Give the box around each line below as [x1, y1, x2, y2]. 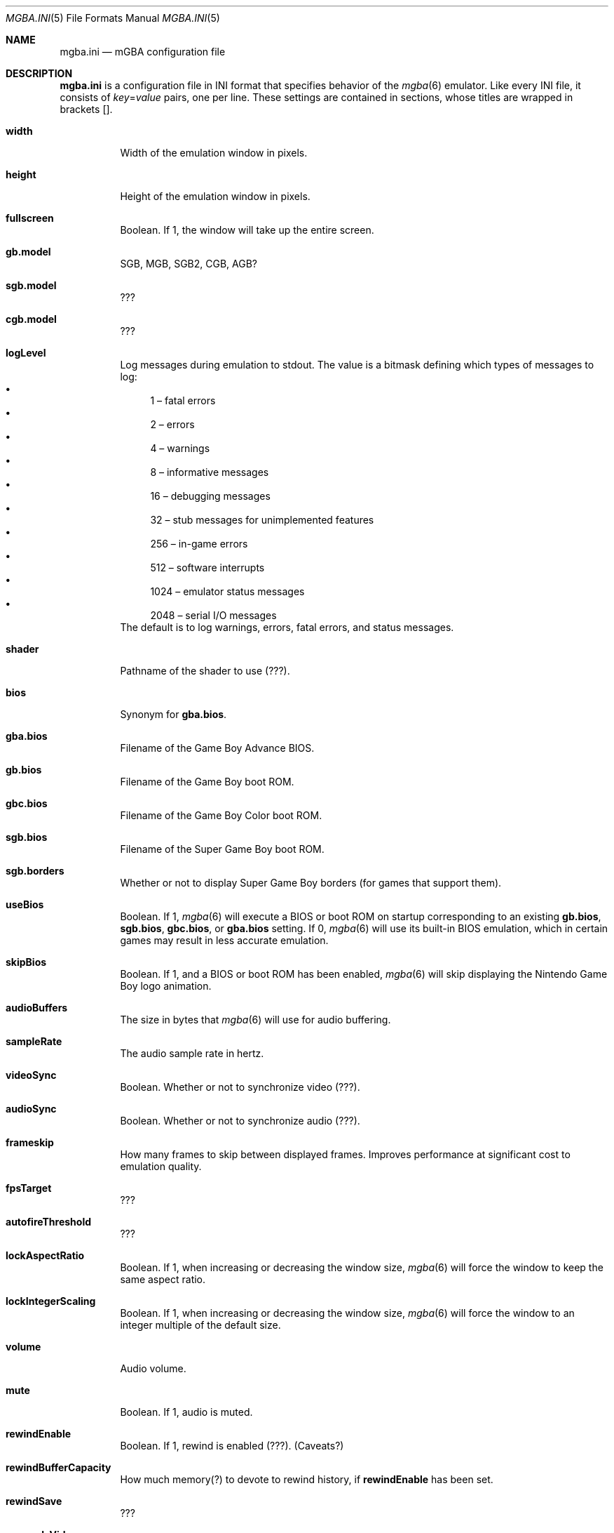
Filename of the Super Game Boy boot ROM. [120, 843, 325, 855]
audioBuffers [6, 1002, 68, 1014]
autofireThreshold [6, 1216, 92, 1228]
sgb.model [6, 279, 57, 291]
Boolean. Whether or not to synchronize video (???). [120, 1081, 360, 1093]
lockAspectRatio [6, 1249, 85, 1261]
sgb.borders [6, 865, 64, 877]
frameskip [6, 1136, 54, 1148]
